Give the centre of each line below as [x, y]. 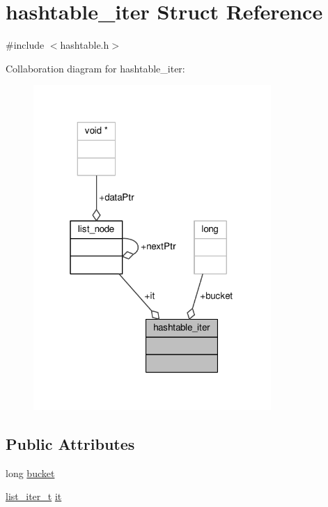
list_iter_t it [34, 496]
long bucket [30, 473]
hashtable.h [85, 45]
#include [25, 45]
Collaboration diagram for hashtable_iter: [95, 68]
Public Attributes [70, 443]
